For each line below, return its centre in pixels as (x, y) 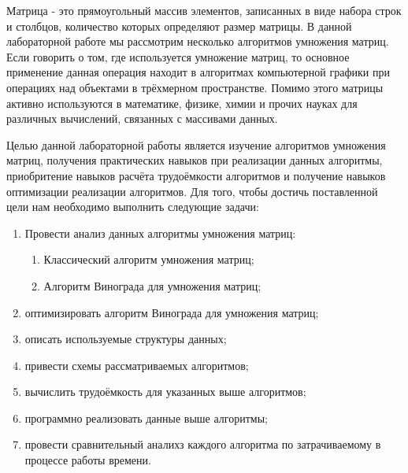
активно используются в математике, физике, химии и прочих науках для (182, 103)
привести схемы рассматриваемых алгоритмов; (137, 365)
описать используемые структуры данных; (126, 339)
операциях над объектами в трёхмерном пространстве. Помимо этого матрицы (195, 87)
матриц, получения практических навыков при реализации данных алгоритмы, (195, 160)
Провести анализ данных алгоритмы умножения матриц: (160, 233)
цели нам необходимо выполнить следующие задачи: (133, 207)
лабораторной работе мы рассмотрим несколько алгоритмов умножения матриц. (198, 41)
